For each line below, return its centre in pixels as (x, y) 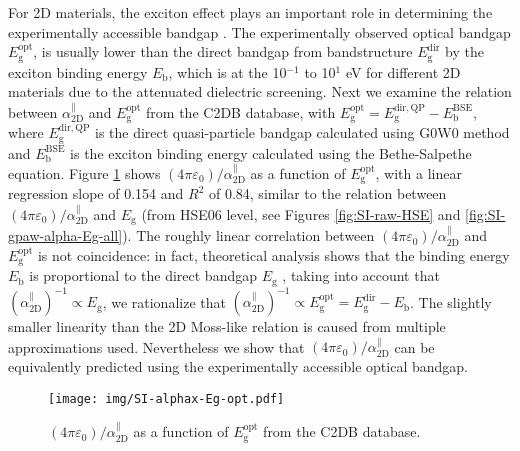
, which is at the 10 (227, 71)
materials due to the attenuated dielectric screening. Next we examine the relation (260, 91)
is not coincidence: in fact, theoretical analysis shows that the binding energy (273, 254)
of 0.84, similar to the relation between (327, 193)
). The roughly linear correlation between (248, 235)
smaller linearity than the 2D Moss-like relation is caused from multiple (227, 326)
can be (414, 346)
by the (464, 51)
